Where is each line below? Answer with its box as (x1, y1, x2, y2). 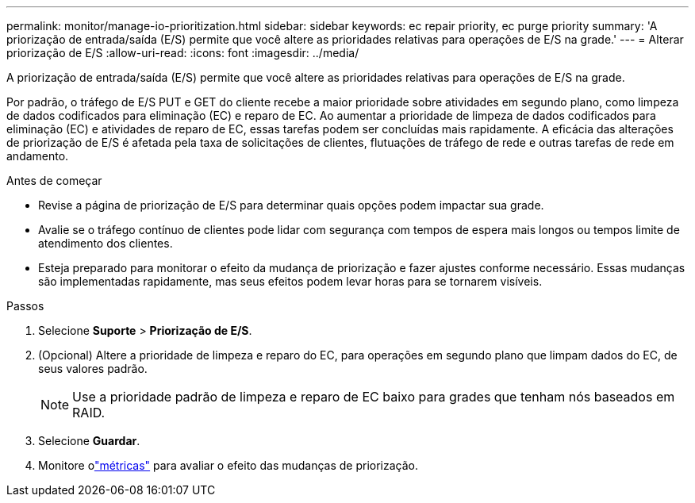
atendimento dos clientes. (38, 236, 173, 250)
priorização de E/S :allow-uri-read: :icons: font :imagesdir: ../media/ (6, 46, 359, 60)
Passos (6, 299, 44, 313)
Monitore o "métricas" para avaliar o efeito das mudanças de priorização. (38, 459, 419, 472)
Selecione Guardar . (38, 434, 140, 447)
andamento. (6, 149, 69, 163)
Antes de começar (6, 174, 102, 187)
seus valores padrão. (38, 362, 148, 375)
